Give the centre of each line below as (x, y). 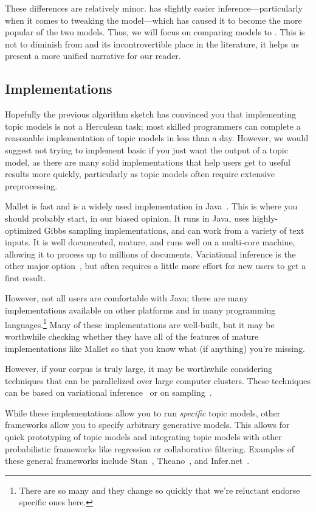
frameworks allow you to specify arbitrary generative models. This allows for (147, 425)
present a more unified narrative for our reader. (93, 56)
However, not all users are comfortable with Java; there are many (127, 298)
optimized (23, 230)
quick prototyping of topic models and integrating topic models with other (143, 437)
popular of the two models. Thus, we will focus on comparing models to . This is (155, 32)
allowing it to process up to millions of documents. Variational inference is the (150, 254)
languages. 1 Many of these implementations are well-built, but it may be (140, 323)
